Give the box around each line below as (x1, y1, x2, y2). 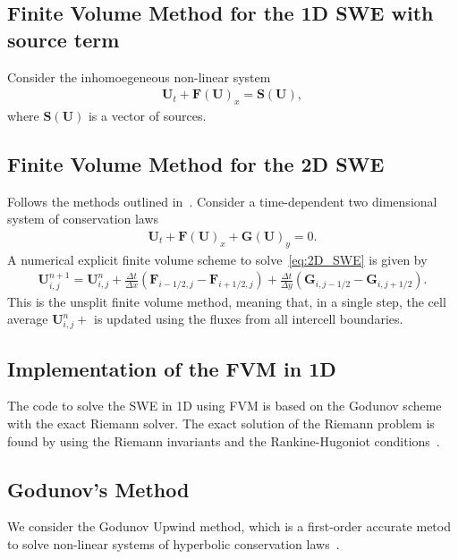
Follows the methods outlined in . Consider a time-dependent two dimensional (7, 191, 437, 210)
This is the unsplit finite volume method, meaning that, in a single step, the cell (7, 292, 446, 310)
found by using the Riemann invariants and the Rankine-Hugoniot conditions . (7, 431, 440, 450)
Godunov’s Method (7, 475, 190, 503)
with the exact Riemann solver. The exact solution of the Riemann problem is (7, 414, 435, 432)
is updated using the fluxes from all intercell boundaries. (93, 309, 403, 328)
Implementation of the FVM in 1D (7, 354, 336, 382)
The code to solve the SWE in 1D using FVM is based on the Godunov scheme (7, 396, 442, 415)
